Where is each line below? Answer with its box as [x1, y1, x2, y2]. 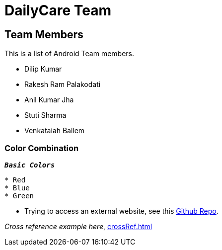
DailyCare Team [4, 2, 112, 19]
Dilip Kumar [24, 65, 62, 74]
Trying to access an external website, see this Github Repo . [24, 206, 219, 215]
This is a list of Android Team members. [4, 49, 135, 58]
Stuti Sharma [24, 111, 67, 120]
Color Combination [4, 143, 79, 153]
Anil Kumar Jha [24, 95, 74, 104]
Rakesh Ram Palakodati [24, 80, 101, 89]
